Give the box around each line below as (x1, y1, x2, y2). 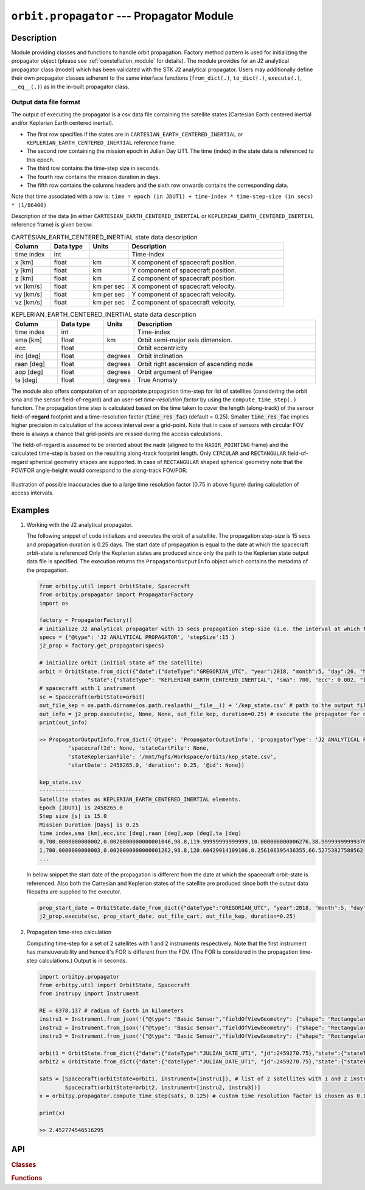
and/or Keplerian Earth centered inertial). (11, 119, 114, 127)
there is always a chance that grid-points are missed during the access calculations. (11, 430, 222, 437)
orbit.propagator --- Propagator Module (11, 9, 234, 23)
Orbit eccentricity (137, 343, 188, 352)
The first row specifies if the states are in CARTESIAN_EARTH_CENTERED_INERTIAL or (26, 130, 243, 138)
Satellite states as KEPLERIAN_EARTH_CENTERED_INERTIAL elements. (39, 795, 242, 803)
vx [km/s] (15, 282, 43, 290)
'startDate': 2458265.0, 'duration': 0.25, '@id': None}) (68, 761, 245, 769)
